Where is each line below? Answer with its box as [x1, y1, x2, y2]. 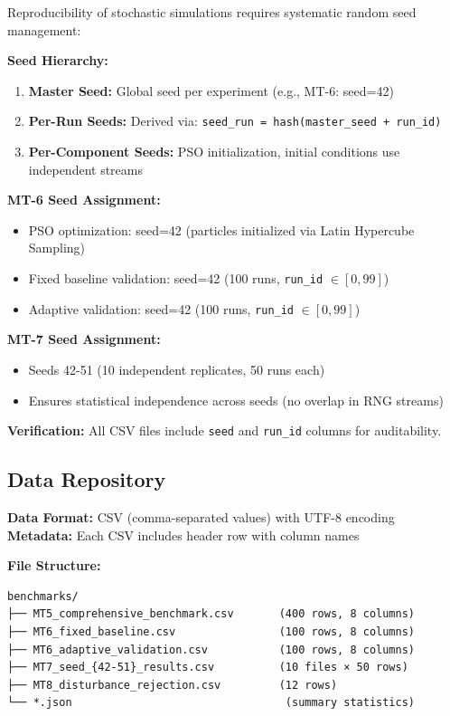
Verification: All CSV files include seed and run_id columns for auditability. [7, 421, 442, 440]
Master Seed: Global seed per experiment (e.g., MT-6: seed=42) [28, 81, 394, 100]
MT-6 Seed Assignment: [7, 190, 161, 209]
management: [7, 20, 81, 39]
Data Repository [7, 465, 166, 493]
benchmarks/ [7, 589, 79, 603]
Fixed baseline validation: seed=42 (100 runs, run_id [28, 269, 323, 287]
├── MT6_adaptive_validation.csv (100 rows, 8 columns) [7, 643, 416, 656]
